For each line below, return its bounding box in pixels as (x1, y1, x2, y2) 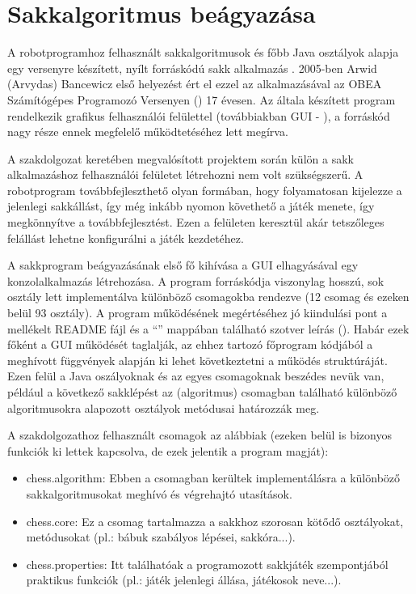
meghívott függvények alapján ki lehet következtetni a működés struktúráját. (7, 351, 388, 368)
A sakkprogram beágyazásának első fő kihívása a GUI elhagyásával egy (7, 257, 359, 274)
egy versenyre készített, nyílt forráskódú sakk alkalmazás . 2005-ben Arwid (7, 59, 377, 76)
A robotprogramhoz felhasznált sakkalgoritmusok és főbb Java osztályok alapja (7, 44, 399, 61)
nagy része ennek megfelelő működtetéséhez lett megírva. (7, 123, 288, 140)
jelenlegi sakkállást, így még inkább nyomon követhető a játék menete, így (7, 197, 375, 214)
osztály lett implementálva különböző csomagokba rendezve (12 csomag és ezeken (7, 288, 410, 305)
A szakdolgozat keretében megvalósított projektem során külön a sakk (7, 150, 354, 167)
